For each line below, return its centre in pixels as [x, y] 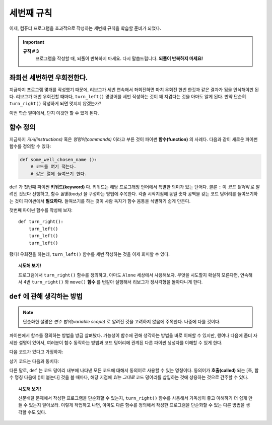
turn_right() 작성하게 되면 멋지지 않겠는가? [55, 104]
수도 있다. [37, 412]
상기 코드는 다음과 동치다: [34, 361]
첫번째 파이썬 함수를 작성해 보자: [41, 210]
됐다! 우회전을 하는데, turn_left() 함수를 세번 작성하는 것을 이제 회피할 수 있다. [89, 254]
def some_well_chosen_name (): [59, 160]
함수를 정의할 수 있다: [30, 147]
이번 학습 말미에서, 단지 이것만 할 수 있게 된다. [54, 113]
